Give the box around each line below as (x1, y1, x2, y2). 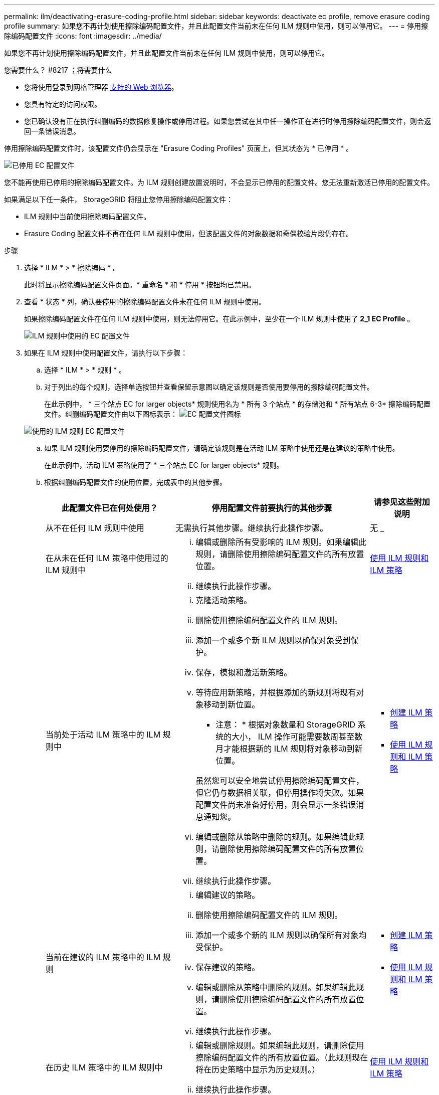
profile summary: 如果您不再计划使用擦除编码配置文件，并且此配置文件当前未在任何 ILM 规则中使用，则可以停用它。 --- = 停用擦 (4, 22, 428, 30)
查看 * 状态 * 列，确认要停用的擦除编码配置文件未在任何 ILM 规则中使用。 (24, 297, 266, 306)
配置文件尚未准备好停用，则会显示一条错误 (195, 800, 356, 810)
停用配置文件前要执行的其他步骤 (211, 503, 332, 513)
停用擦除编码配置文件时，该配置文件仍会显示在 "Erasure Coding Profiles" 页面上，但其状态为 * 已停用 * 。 (4, 144, 353, 152)
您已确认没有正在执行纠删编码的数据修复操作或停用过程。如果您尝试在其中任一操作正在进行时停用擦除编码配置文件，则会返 (24, 117, 431, 125)
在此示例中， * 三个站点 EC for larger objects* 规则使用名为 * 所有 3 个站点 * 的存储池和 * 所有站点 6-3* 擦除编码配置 (44, 400, 431, 408)
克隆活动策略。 (195, 595, 252, 605)
